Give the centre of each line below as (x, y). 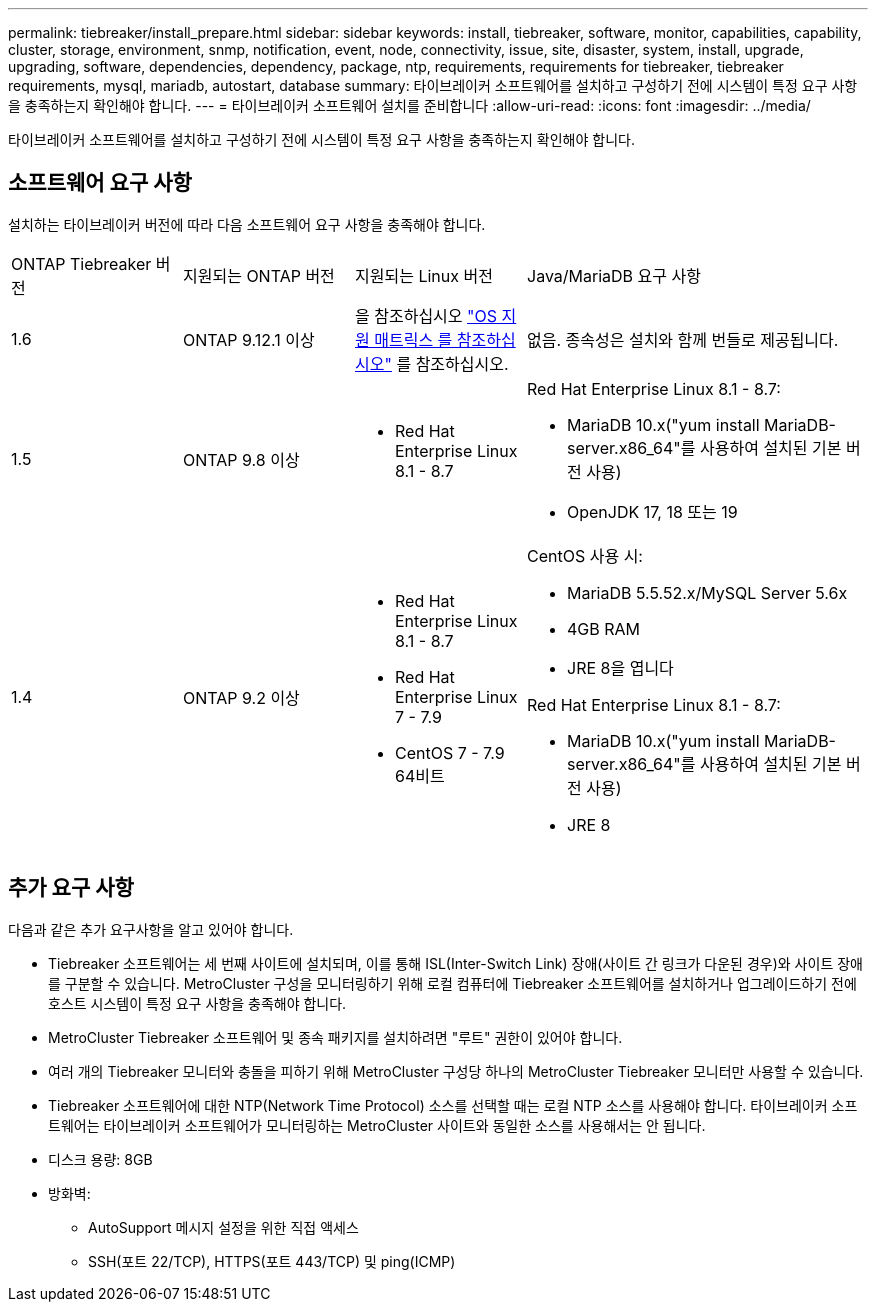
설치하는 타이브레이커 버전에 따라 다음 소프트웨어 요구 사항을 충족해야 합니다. (247, 224)
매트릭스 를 (413, 339)
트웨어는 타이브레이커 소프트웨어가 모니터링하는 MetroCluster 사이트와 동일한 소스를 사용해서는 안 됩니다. (377, 1125)
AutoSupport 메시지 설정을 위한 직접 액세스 (223, 1227)
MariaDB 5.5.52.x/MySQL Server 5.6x (707, 592)
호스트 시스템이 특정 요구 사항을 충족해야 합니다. (197, 1003)
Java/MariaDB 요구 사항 (614, 275)
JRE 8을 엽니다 (620, 667)
